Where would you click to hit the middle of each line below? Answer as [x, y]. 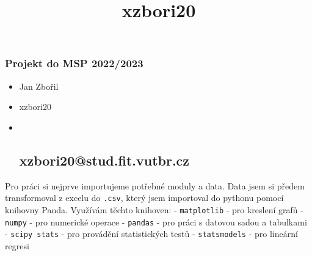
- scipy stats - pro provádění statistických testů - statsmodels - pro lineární [151, 234]
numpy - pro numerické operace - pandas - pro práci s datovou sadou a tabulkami [156, 221]
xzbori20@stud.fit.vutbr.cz [104, 160]
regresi [17, 245]
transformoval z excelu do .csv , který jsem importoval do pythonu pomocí [144, 198]
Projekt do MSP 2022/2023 [74, 63]
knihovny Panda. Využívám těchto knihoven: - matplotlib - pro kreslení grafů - [154, 209]
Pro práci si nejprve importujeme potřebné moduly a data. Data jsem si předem [155, 185]
